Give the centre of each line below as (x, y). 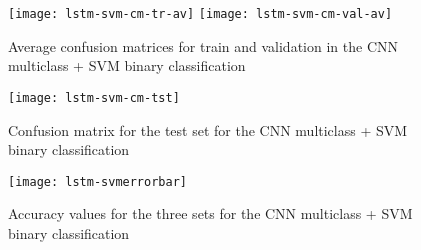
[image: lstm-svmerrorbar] (97, 181)
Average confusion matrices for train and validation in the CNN (203, 45)
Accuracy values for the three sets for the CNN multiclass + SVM (210, 213)
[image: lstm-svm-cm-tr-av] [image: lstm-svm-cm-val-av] (200, 14)
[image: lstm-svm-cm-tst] (94, 97)
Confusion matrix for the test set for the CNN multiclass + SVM (208, 129)
